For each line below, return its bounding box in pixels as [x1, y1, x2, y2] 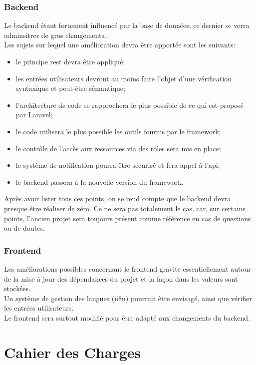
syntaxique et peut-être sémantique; [15, 83, 125, 93]
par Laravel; [15, 109, 53, 120]
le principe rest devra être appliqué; [15, 56, 125, 66]
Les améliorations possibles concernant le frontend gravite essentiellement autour [4, 263, 251, 274]
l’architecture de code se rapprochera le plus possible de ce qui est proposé [15, 99, 244, 110]
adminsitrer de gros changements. [4, 29, 106, 40]
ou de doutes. [4, 223, 45, 233]
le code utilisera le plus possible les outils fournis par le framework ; [15, 126, 221, 136]
